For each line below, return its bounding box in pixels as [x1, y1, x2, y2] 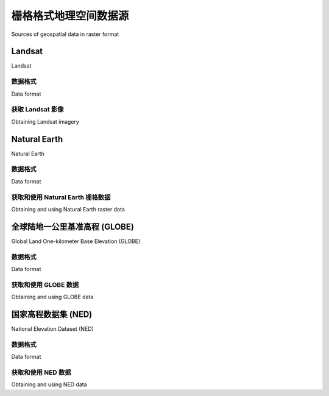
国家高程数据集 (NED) [11, 309, 93, 319]
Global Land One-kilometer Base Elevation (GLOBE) [11, 238, 141, 245]
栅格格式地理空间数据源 [11, 9, 129, 23]
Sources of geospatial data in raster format [11, 30, 119, 38]
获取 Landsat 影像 [11, 105, 64, 114]
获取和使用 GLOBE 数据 [11, 280, 79, 289]
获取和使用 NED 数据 [11, 368, 71, 377]
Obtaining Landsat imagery [11, 118, 79, 125]
